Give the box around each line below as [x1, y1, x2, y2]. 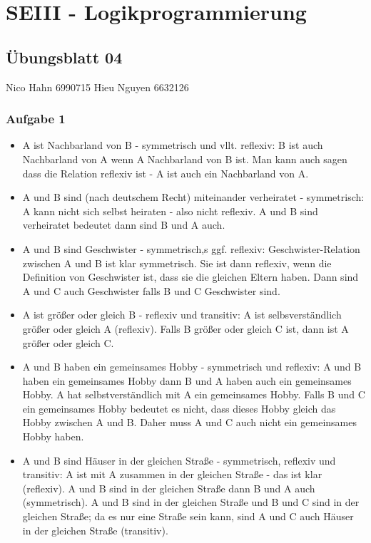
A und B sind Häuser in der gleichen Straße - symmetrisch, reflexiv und [22, 452, 336, 467]
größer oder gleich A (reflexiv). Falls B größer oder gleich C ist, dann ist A [22, 321, 349, 336]
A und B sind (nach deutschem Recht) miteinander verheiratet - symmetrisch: [22, 190, 365, 205]
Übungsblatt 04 [6, 46, 123, 68]
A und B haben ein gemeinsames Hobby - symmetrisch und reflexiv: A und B [22, 359, 362, 374]
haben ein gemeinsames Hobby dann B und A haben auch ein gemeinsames [22, 373, 352, 388]
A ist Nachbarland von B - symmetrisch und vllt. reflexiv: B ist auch [22, 138, 323, 152]
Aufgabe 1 [6, 110, 66, 128]
